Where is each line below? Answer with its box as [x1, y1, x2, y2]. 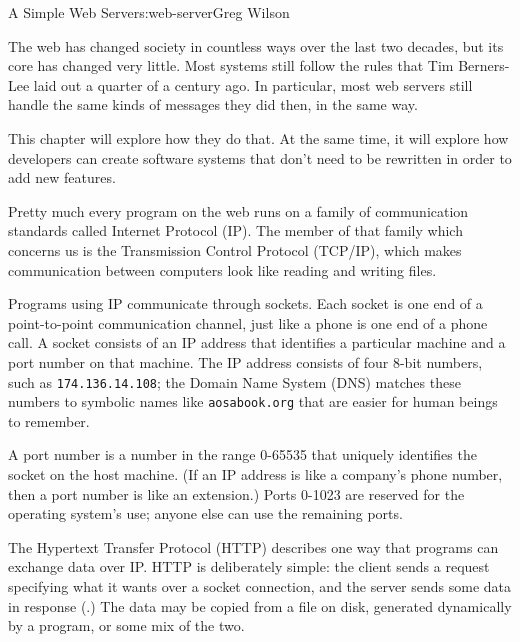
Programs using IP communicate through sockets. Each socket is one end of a [8, 293, 483, 314]
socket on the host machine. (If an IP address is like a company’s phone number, [8, 464, 503, 484]
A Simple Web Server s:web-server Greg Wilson [8, 2, 290, 22]
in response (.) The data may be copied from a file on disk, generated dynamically [8, 595, 512, 616]
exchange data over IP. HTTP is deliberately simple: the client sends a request [8, 556, 490, 577]
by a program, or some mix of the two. [8, 615, 245, 636]
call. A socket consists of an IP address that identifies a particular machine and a [8, 332, 506, 353]
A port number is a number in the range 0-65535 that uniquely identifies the [8, 444, 477, 465]
